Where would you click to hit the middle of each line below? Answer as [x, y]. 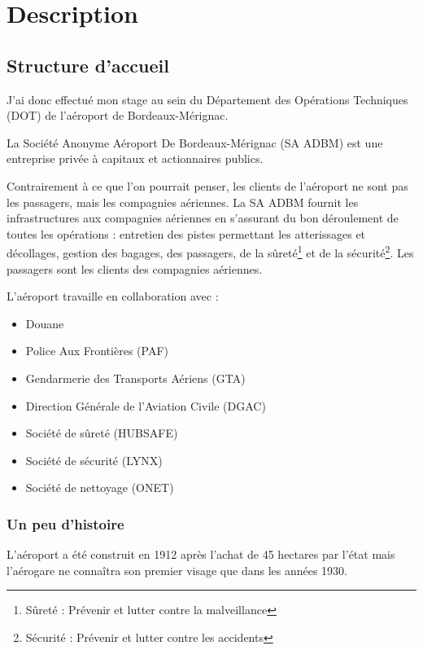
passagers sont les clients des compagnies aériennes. [135, 268]
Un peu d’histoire [65, 523]
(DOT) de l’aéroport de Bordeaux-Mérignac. [118, 115]
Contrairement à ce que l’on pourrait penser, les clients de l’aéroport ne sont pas [207, 185]
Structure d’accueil [88, 65]
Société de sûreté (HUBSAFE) [102, 433]
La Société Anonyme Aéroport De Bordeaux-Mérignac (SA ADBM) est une [195, 142]
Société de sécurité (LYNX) [94, 460]
